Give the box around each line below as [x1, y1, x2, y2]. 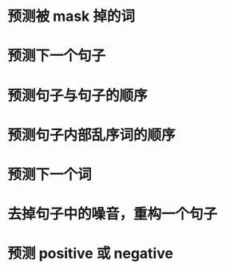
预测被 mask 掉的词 [7, 7, 135, 26]
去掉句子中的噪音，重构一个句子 [7, 205, 218, 224]
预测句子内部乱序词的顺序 [7, 125, 176, 144]
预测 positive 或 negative [7, 244, 173, 263]
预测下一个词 [7, 165, 93, 184]
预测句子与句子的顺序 [7, 86, 149, 105]
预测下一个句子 [7, 47, 106, 65]
